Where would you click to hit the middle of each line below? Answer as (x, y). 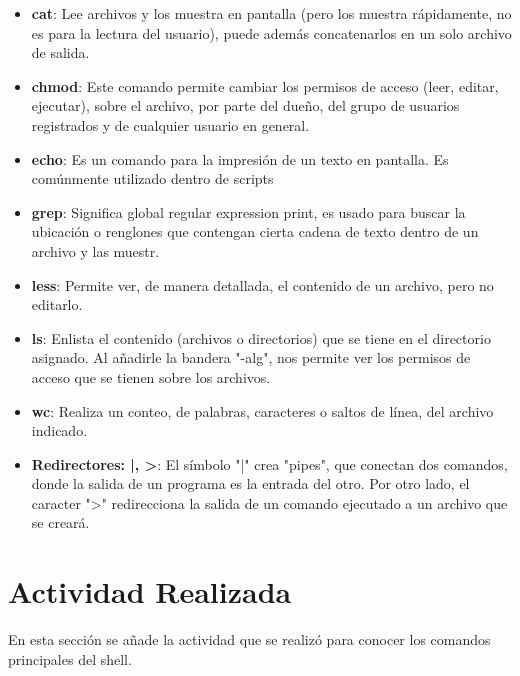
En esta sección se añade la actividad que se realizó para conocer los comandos (249, 639)
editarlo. (57, 304)
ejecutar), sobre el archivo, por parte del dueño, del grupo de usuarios (245, 105)
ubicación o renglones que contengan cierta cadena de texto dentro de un (255, 231)
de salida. (60, 52)
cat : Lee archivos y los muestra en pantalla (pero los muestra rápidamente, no (271, 13)
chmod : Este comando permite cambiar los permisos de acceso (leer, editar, (265, 85)
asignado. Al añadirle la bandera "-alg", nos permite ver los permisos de (251, 357)
